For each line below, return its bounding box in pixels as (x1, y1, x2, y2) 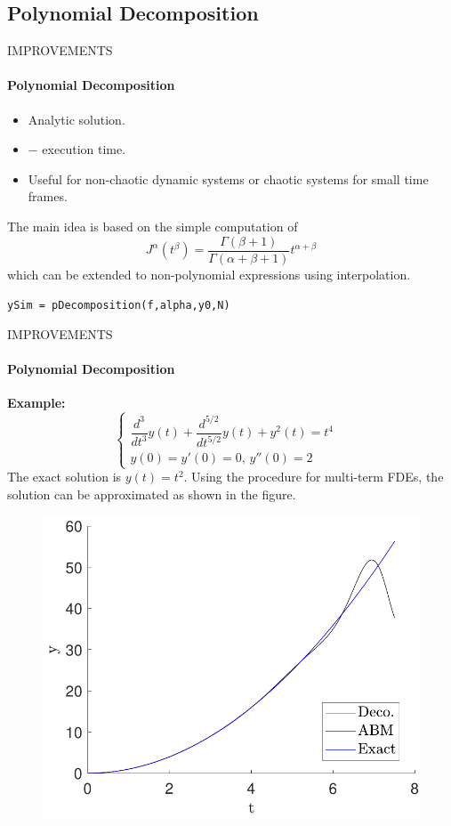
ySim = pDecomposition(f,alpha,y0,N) (7, 299, 230, 312)
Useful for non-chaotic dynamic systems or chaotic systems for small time (28, 169, 429, 188)
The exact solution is (7, 467, 122, 486)
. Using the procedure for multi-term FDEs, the (183, 467, 444, 486)
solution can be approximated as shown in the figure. (7, 484, 296, 503)
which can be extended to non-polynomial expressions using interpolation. (7, 264, 411, 283)
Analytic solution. (28, 109, 125, 128)
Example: (7, 393, 66, 412)
